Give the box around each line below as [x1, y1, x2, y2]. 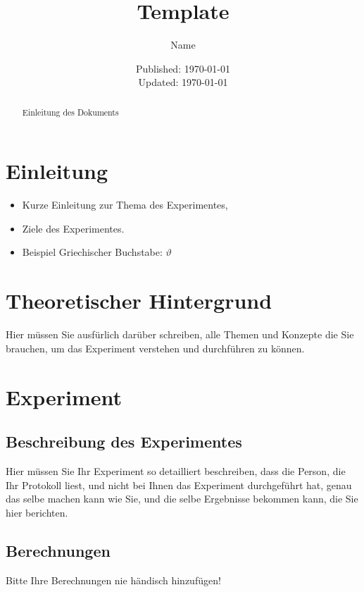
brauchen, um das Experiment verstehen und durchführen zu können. [6, 340, 305, 355]
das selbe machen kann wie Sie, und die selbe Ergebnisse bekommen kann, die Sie [6, 491, 358, 506]
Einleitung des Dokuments [22, 106, 119, 118]
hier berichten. [6, 505, 68, 519]
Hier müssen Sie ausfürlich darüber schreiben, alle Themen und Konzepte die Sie [6, 327, 354, 342]
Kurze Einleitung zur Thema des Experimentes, [22, 197, 228, 212]
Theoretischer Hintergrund [6, 286, 272, 315]
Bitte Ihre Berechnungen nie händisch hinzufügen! [6, 572, 221, 587]
